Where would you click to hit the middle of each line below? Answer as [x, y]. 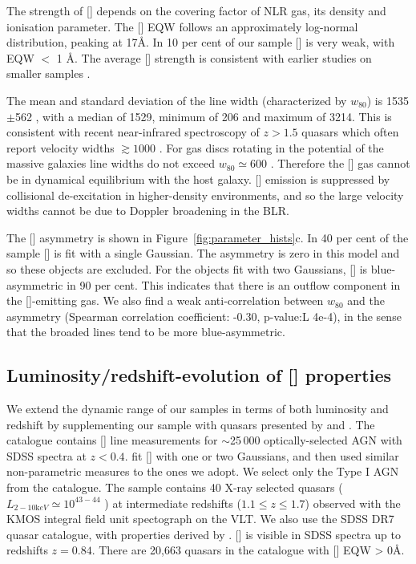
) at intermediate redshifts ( [173, 503]
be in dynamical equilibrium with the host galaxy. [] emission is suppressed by [198, 179]
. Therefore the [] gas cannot [340, 163]
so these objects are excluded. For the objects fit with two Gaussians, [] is [187, 268]
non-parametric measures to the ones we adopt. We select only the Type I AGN [203, 471]
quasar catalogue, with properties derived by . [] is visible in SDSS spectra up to [204, 534]
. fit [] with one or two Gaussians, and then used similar [262, 455]
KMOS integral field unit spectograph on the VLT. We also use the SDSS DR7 [200, 519]
